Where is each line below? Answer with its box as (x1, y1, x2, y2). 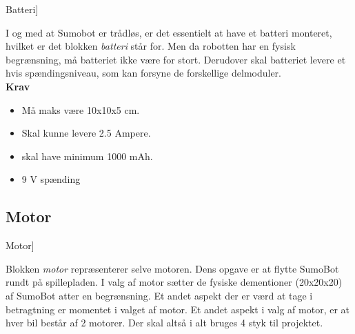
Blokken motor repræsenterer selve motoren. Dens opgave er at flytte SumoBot (6, 261, 339, 275)
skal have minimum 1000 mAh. (21, 148, 153, 163)
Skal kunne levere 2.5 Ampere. (21, 126, 151, 140)
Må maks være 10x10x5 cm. (21, 102, 140, 117)
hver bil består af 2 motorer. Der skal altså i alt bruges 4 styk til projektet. (6, 315, 323, 330)
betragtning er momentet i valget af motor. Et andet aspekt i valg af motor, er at (6, 302, 350, 316)
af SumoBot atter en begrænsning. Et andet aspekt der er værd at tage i (6, 288, 313, 302)
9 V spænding (21, 172, 81, 186)
